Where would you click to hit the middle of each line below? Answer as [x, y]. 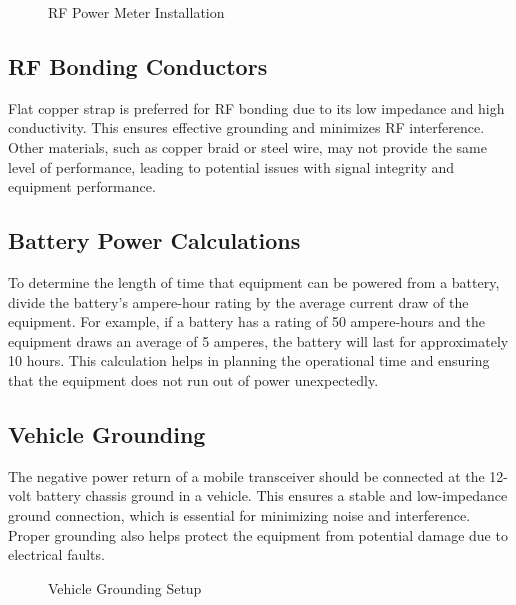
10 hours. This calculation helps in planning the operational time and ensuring [249, 360]
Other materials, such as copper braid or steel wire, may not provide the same [247, 146]
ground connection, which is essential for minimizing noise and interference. [239, 514]
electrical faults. [56, 554]
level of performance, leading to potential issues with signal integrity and [231, 166]
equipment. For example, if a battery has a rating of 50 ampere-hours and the [246, 321]
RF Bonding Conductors [138, 65]
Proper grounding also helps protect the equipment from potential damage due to [258, 534]
